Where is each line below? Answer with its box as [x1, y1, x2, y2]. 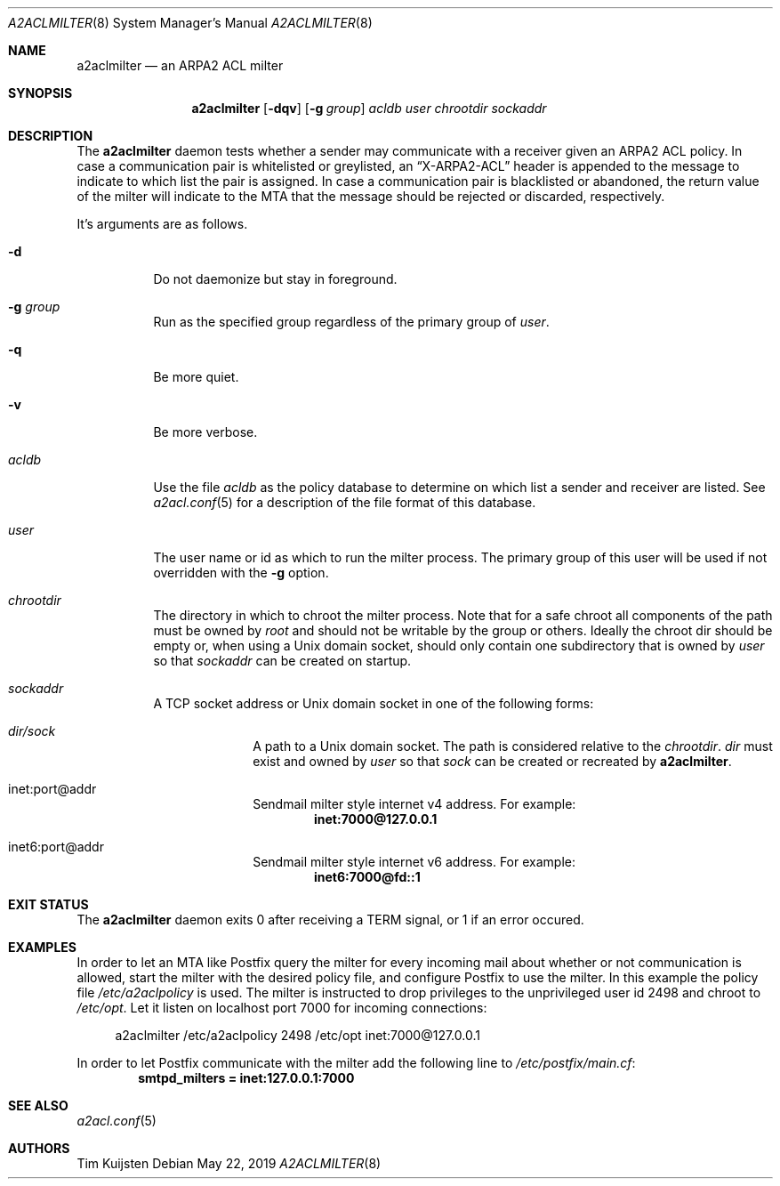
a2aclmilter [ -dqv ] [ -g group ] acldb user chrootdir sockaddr [191, 101, 547, 116]
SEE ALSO [8, 1098, 68, 1113]
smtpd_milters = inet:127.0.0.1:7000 [138, 1070, 355, 1085]
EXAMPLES [8, 940, 76, 955]
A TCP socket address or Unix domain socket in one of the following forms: [153, 696, 594, 711]
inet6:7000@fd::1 [314, 869, 421, 884]
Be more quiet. [153, 369, 239, 384]
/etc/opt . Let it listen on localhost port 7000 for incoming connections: [76, 1000, 487, 1015]
